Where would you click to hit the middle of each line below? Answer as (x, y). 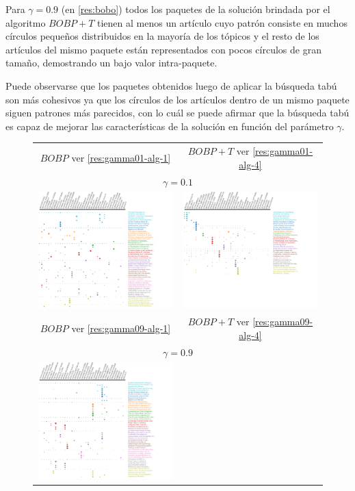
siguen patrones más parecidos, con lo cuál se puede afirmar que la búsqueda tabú (177, 113)
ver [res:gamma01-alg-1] (121, 157)
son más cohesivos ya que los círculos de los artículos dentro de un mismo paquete (177, 99)
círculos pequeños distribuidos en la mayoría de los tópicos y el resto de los (162, 36)
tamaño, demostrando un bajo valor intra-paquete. (111, 63)
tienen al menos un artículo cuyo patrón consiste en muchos (222, 22)
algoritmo (26, 22)
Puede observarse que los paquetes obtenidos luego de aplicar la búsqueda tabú (171, 85)
